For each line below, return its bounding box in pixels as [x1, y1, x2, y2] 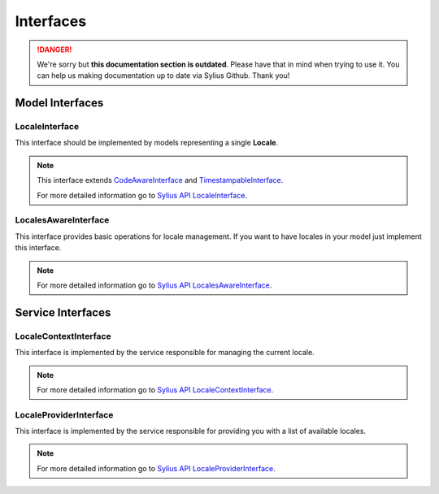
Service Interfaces [15, 305, 111, 319]
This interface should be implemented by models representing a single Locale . [15, 138, 279, 148]
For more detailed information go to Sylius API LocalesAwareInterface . [37, 280, 272, 290]
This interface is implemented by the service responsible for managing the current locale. [15, 348, 315, 357]
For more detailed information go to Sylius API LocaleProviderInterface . [37, 463, 276, 473]
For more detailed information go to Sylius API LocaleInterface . [37, 190, 248, 200]
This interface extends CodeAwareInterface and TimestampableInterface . [37, 175, 284, 185]
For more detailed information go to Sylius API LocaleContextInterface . [37, 384, 274, 394]
